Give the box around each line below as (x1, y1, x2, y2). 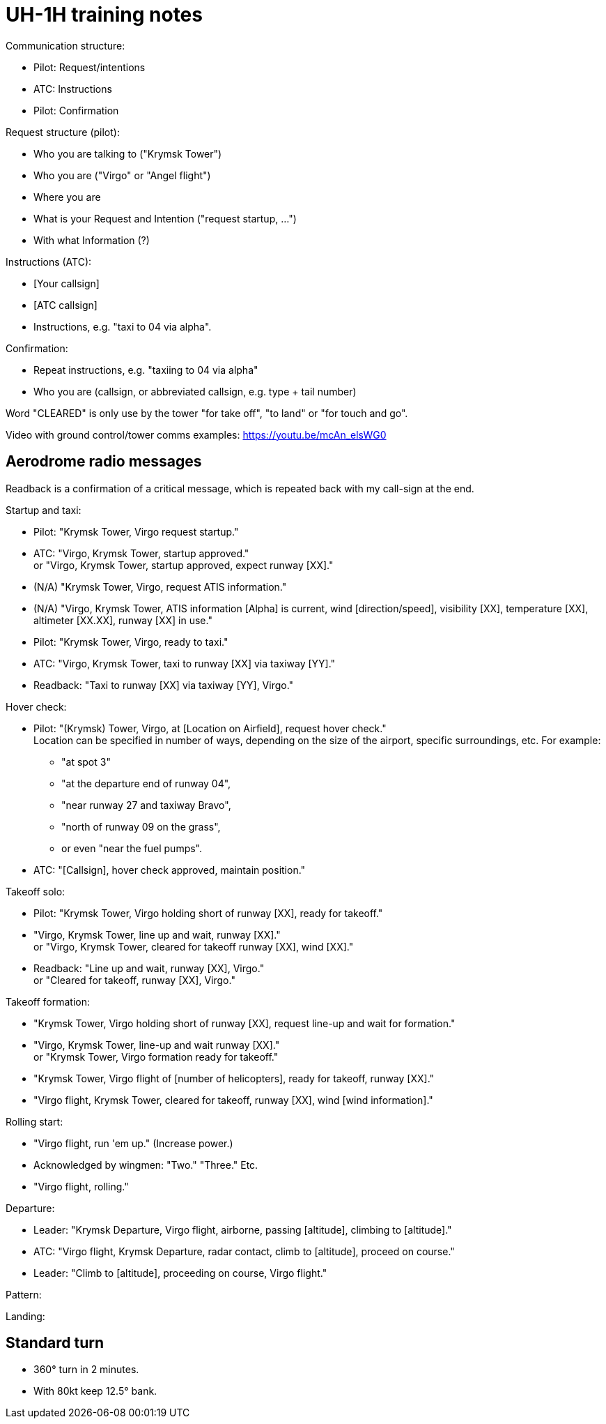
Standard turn (6, 1334, 104, 1352)
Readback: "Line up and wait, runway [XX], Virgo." (33, 962, 265, 974)
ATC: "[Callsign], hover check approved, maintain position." (33, 863, 306, 876)
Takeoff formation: (6, 995, 91, 1008)
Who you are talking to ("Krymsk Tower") (33, 147, 222, 160)
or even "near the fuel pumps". (61, 842, 203, 854)
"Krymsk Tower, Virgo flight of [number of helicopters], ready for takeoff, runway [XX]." (33, 1072, 435, 1084)
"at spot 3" (61, 755, 111, 768)
